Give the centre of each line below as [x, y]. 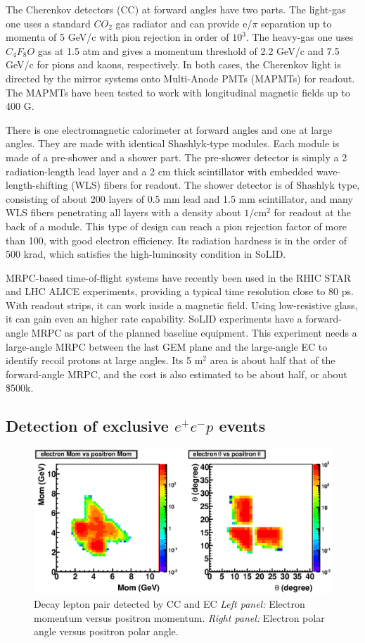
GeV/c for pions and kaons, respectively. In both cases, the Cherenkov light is [173, 64]
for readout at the [312, 212]
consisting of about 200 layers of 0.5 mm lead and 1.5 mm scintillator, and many [179, 198]
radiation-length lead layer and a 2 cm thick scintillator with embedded [160, 171]
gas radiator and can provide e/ [184, 23]
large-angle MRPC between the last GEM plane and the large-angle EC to [167, 346]
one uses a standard [48, 23]
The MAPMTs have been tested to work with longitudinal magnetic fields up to [178, 92]
